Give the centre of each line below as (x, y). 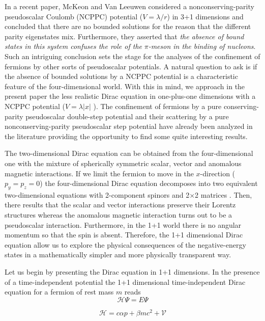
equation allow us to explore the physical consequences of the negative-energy (125, 244)
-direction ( (218, 173)
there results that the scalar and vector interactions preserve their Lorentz (120, 205)
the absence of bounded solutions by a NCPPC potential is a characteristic (121, 76)
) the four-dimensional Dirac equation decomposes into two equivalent (149, 183)
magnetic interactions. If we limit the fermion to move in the (99, 173)
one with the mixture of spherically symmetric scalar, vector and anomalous (123, 163)
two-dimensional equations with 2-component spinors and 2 (97, 194)
